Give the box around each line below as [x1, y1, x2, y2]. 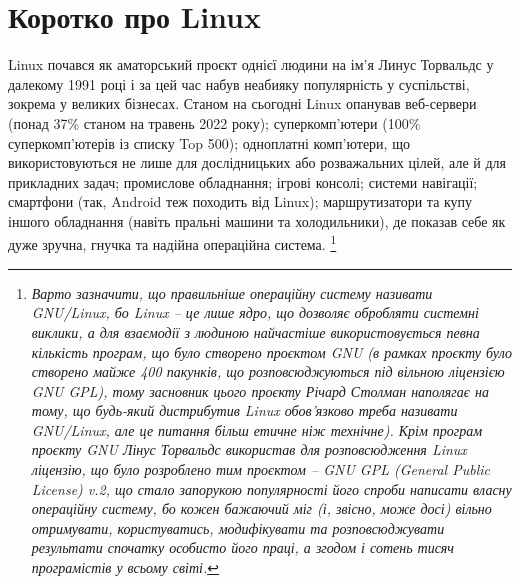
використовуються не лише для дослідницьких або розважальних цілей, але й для [8, 152, 506, 173]
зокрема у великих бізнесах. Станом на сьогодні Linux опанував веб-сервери [8, 93, 477, 114]
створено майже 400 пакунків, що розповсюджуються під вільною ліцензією [31, 361, 505, 382]
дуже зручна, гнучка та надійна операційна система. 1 [8, 231, 337, 255]
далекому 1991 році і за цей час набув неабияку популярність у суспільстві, [8, 73, 470, 94]
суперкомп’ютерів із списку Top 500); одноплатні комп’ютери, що [8, 132, 410, 153]
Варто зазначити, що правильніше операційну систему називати [31, 282, 433, 303]
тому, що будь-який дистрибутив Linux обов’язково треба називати [31, 400, 458, 421]
